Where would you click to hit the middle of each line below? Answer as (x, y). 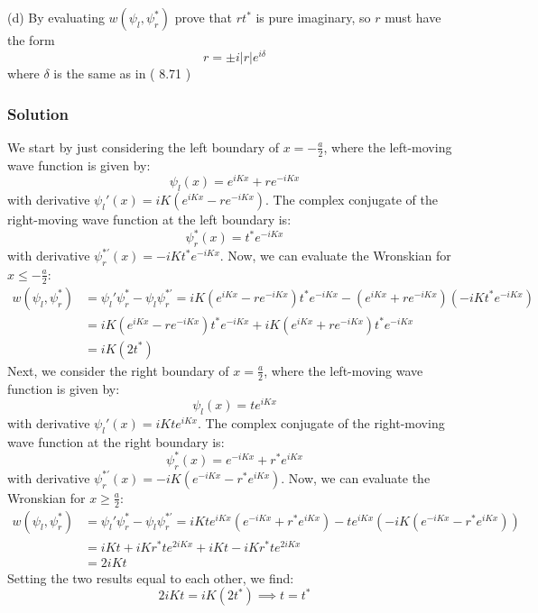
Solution (38, 113)
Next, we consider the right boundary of (118, 370)
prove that (204, 18)
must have (413, 18)
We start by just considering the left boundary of (143, 146)
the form (31, 40)
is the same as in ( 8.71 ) (122, 73)
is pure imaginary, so (313, 18)
